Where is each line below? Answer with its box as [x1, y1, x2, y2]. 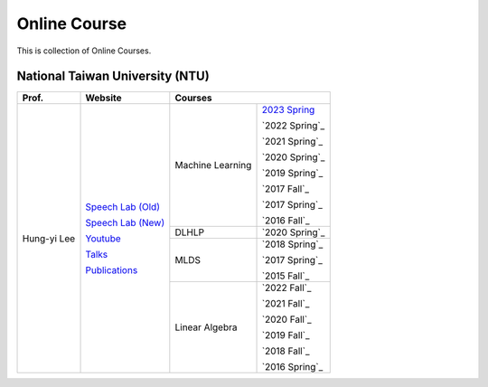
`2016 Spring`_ [261, 361, 324, 373]
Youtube [85, 231, 121, 244]
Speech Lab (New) [85, 216, 165, 229]
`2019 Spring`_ [261, 167, 324, 180]
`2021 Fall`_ [261, 297, 310, 310]
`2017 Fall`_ [261, 183, 310, 195]
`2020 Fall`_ [261, 313, 312, 326]
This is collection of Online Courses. [16, 45, 152, 56]
